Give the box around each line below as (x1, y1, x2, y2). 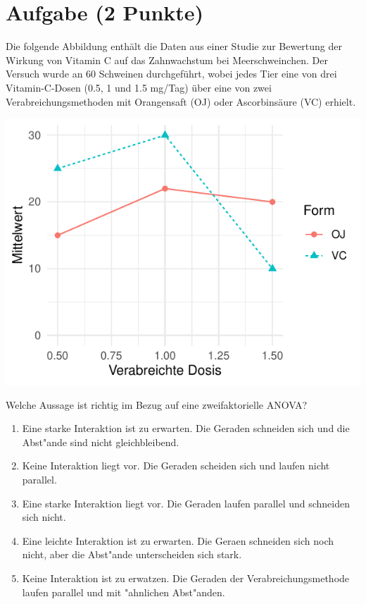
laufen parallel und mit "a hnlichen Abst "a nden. (22, 584, 225, 599)
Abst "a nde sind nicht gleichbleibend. (22, 434, 179, 449)
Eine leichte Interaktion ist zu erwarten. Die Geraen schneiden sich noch (22, 533, 334, 548)
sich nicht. (22, 510, 66, 524)
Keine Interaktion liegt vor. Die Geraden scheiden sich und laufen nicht (22, 458, 330, 473)
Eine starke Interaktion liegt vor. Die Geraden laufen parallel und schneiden (22, 495, 351, 510)
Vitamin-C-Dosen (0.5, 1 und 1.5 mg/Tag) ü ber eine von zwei (6, 80, 272, 94)
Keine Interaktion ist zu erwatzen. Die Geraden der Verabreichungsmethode (22, 571, 350, 586)
